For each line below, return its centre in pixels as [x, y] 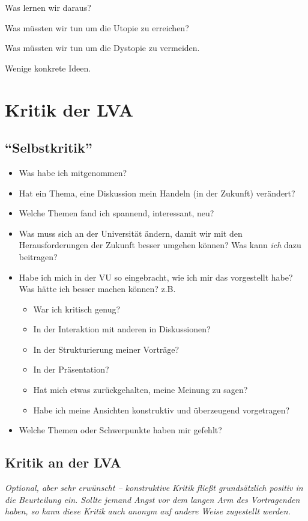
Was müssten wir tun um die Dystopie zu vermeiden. [102, 48]
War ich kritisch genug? [77, 309]
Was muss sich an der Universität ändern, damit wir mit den [131, 233]
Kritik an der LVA [63, 462]
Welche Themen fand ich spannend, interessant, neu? [116, 213]
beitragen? [38, 256]
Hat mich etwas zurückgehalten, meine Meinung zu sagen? [140, 390]
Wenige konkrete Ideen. [48, 68]
